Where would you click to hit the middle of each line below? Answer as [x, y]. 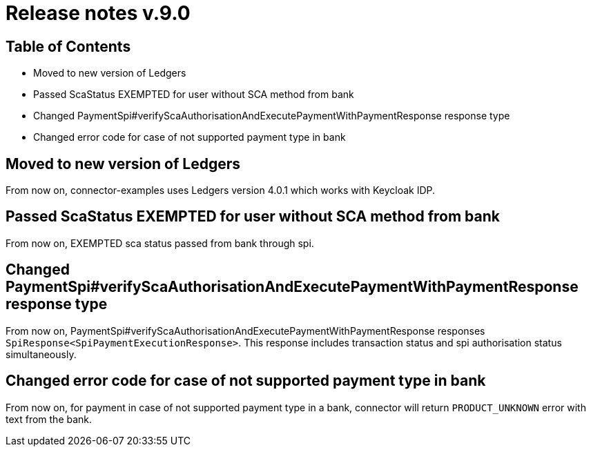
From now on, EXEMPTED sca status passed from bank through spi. [160, 243]
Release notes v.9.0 [98, 13]
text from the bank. [49, 419]
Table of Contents [68, 46]
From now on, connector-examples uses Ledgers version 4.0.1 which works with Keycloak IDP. [221, 190]
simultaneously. [41, 354]
